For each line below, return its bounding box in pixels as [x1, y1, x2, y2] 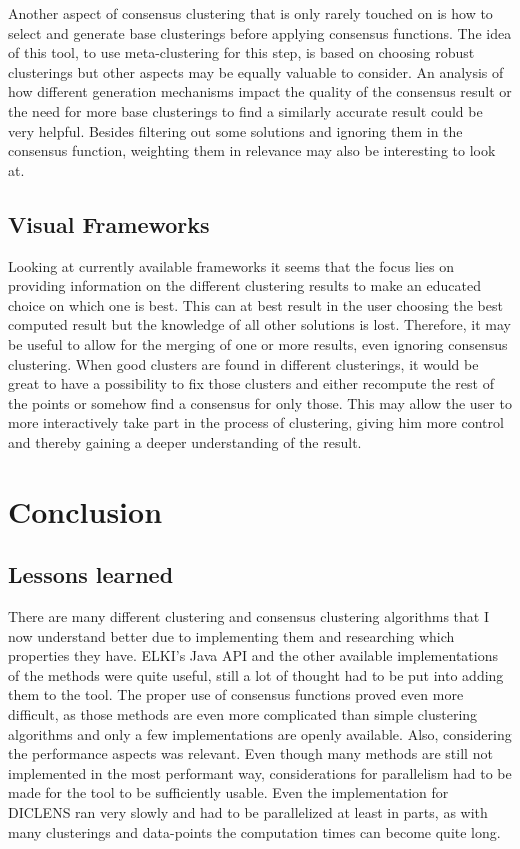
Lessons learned [8, 559, 174, 590]
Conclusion [8, 490, 163, 531]
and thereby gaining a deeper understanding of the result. [8, 431, 362, 452]
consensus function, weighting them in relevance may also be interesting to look [8, 140, 496, 161]
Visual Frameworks [8, 208, 210, 239]
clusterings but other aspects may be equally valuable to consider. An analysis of [8, 61, 504, 82]
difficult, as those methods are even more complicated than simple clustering [8, 704, 478, 725]
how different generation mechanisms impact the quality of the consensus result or [8, 81, 512, 102]
